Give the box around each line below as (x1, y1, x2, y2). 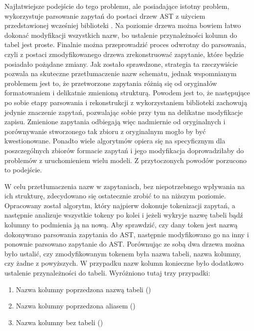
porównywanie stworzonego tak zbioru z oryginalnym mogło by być (4, 126, 206, 136)
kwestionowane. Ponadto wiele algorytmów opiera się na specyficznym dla (4, 136, 226, 146)
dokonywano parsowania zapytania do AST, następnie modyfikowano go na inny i (4, 229, 249, 239)
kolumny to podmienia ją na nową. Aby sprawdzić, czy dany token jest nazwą (4, 220, 238, 230)
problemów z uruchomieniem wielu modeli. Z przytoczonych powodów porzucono (4, 155, 247, 165)
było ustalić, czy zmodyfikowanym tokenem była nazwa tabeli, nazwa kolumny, (4, 248, 241, 258)
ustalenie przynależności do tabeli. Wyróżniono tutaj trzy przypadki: (4, 268, 210, 278)
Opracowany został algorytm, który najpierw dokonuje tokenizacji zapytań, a (4, 200, 235, 210)
